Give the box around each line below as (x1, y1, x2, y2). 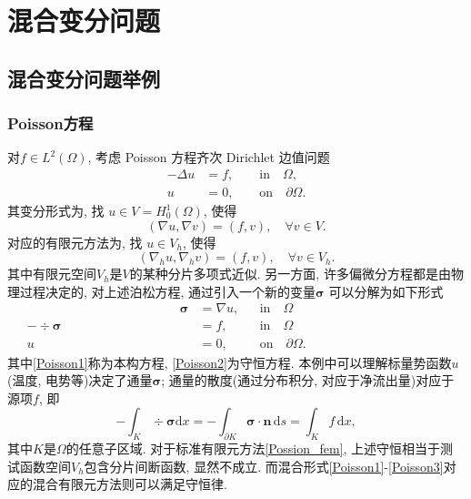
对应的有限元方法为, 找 (7, 232, 143, 251)
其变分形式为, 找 (7, 201, 105, 220)
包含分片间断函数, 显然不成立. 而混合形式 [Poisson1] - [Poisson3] (84, 456, 444, 475)
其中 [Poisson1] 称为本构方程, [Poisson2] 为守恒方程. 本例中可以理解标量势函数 (7, 352, 452, 372)
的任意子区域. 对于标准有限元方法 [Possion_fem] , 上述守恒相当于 (65, 439, 441, 458)
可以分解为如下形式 (328, 281, 444, 300)
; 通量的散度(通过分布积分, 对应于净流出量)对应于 (161, 371, 455, 390)
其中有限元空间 (7, 264, 96, 283)
